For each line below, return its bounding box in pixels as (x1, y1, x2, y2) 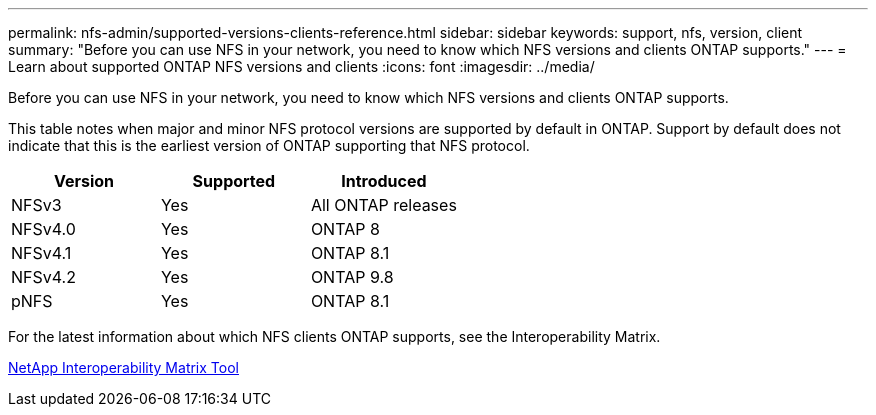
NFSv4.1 (11, 243, 72, 263)
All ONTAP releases (310, 195, 457, 215)
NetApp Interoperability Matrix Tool (8, 359, 239, 376)
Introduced (341, 171, 427, 191)
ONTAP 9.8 (310, 267, 394, 287)
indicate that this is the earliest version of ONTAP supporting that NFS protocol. (8, 137, 530, 154)
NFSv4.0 (11, 219, 76, 239)
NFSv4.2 (11, 267, 76, 287)
